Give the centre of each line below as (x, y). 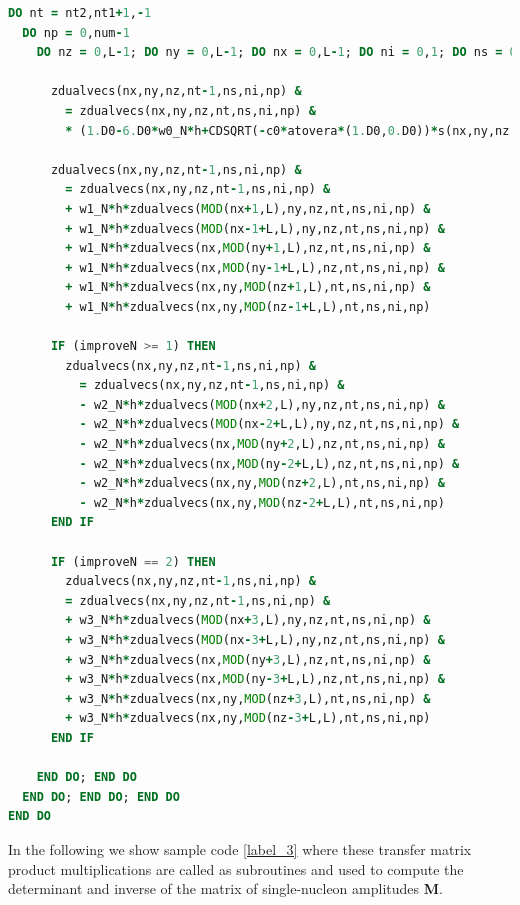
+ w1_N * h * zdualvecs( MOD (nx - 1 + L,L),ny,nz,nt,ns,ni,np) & (255, 228)
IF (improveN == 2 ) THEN (133, 561)
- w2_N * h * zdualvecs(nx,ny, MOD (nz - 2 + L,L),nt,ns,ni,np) (262, 502)
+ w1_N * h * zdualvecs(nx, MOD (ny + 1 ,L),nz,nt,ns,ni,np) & (248, 248)
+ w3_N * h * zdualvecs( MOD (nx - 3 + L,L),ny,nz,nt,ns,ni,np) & (255, 640)
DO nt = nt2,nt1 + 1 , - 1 (80, 13)
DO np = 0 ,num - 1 (76, 32)
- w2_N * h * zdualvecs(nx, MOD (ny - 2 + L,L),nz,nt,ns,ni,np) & (269, 463)
